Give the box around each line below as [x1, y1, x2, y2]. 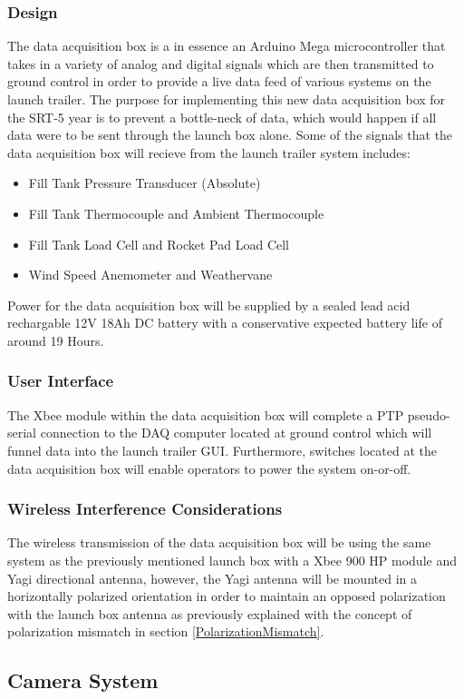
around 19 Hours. [7, 330, 104, 349]
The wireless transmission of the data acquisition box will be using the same [7, 533, 431, 552]
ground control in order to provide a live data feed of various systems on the [7, 72, 431, 91]
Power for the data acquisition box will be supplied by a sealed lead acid [7, 295, 411, 314]
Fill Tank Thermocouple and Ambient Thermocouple [28, 203, 324, 222]
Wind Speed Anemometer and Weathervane [28, 265, 273, 284]
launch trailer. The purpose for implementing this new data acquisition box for [7, 90, 446, 108]
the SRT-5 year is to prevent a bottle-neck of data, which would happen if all [7, 107, 437, 126]
